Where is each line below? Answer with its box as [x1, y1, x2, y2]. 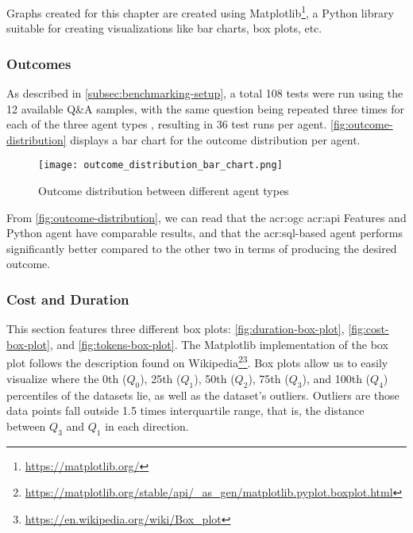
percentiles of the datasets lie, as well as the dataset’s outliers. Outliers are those [6, 386, 399, 403]
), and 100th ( [302, 370, 371, 386]
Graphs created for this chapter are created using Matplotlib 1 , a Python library [6, 2, 394, 21]
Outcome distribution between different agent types [38, 182, 289, 199]
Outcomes [6, 53, 71, 73]
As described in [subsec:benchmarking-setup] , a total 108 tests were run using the [6, 85, 403, 102]
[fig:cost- [348, 320, 389, 337]
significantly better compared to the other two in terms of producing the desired [6, 240, 397, 256]
